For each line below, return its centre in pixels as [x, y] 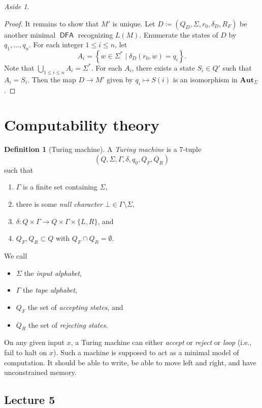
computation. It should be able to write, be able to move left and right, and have [130, 362]
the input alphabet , [53, 273]
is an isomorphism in [205, 79]
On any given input [35, 342]
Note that [19, 67]
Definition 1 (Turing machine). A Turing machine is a [91, 149]
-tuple [192, 149]
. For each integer [56, 44]
